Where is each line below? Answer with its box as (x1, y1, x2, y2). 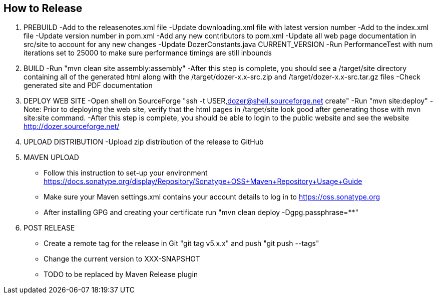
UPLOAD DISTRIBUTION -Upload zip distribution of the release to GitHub (24, 137, 264, 146)
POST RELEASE (24, 223, 75, 232)
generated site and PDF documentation (24, 81, 153, 90)
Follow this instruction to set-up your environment (44, 168, 208, 177)
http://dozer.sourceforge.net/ (24, 122, 120, 131)
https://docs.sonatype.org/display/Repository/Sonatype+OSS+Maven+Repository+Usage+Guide (44, 177, 362, 186)
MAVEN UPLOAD (24, 153, 79, 162)
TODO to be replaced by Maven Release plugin (44, 270, 198, 279)
